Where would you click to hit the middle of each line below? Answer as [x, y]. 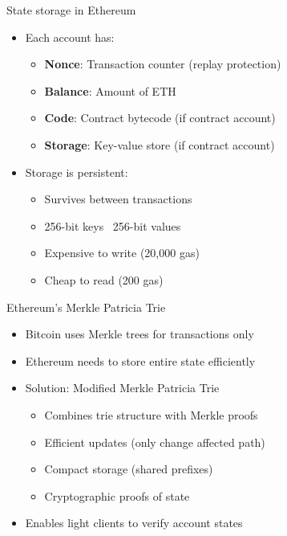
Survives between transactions [118, 199]
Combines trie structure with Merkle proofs [151, 414]
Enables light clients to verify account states [134, 523]
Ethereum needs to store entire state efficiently [140, 360]
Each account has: [70, 37]
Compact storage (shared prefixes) [129, 469]
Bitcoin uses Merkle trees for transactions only [139, 334]
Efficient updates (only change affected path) [155, 442]
